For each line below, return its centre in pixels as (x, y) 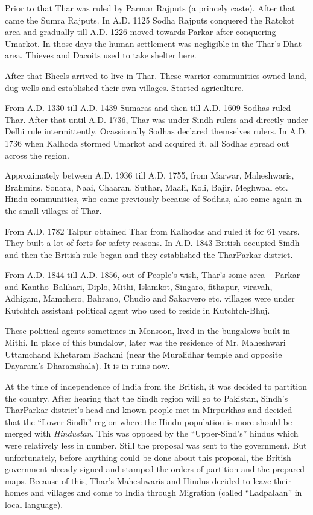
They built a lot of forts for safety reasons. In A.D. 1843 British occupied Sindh (152, 243)
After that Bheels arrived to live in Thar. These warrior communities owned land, (156, 75)
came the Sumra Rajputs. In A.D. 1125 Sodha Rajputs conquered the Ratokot (150, 20)
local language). (34, 504)
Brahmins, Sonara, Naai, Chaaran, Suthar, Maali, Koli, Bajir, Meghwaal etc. (147, 187)
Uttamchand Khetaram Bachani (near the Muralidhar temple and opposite (144, 354)
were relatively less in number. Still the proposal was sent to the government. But (156, 445)
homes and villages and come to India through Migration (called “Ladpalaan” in (153, 492)
